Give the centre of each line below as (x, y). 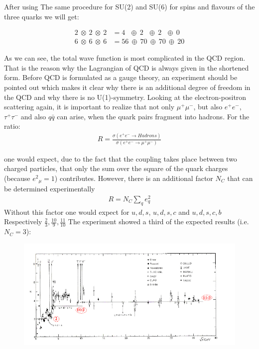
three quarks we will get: (42, 16)
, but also (208, 107)
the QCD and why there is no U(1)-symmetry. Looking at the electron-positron (125, 97)
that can (240, 178)
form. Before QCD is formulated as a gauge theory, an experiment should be (121, 77)
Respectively (23, 221)
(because (17, 178)
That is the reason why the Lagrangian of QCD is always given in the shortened (127, 67)
